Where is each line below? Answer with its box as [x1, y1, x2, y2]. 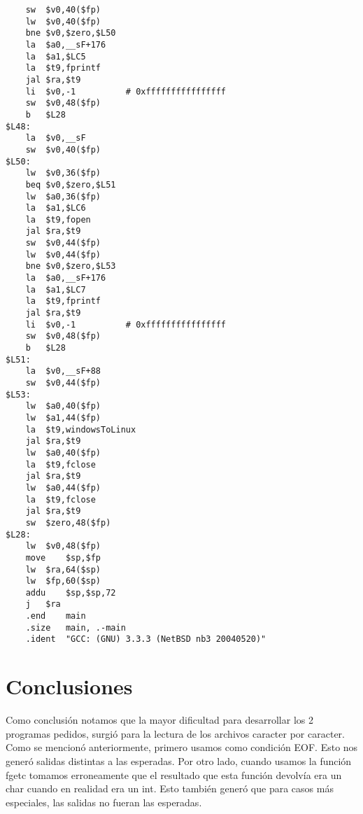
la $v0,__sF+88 [25, 366, 101, 377]
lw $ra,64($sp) [25, 564, 101, 575]
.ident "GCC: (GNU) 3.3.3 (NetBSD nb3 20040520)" [25, 634, 266, 645]
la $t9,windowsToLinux [25, 424, 136, 435]
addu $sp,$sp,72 [25, 587, 116, 598]
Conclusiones [6, 672, 133, 701]
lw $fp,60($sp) [25, 576, 101, 587]
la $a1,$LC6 [25, 203, 86, 213]
